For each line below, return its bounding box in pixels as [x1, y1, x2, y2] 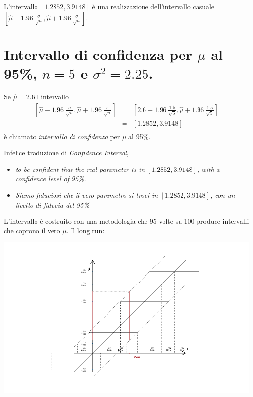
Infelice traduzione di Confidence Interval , [4, 148, 129, 158]
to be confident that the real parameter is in [15, 164, 145, 174]
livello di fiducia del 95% [15, 199, 89, 209]
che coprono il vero [4, 225, 60, 235]
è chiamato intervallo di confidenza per [4, 131, 120, 141]
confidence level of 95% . [15, 173, 86, 184]
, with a [197, 164, 220, 174]
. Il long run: [66, 225, 105, 235]
